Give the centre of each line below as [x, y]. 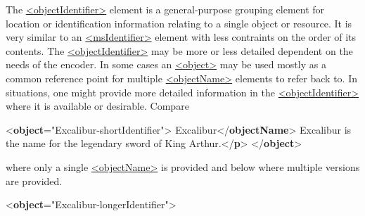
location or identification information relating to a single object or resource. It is [179, 23]
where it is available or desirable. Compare [97, 106]
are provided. [34, 180]
